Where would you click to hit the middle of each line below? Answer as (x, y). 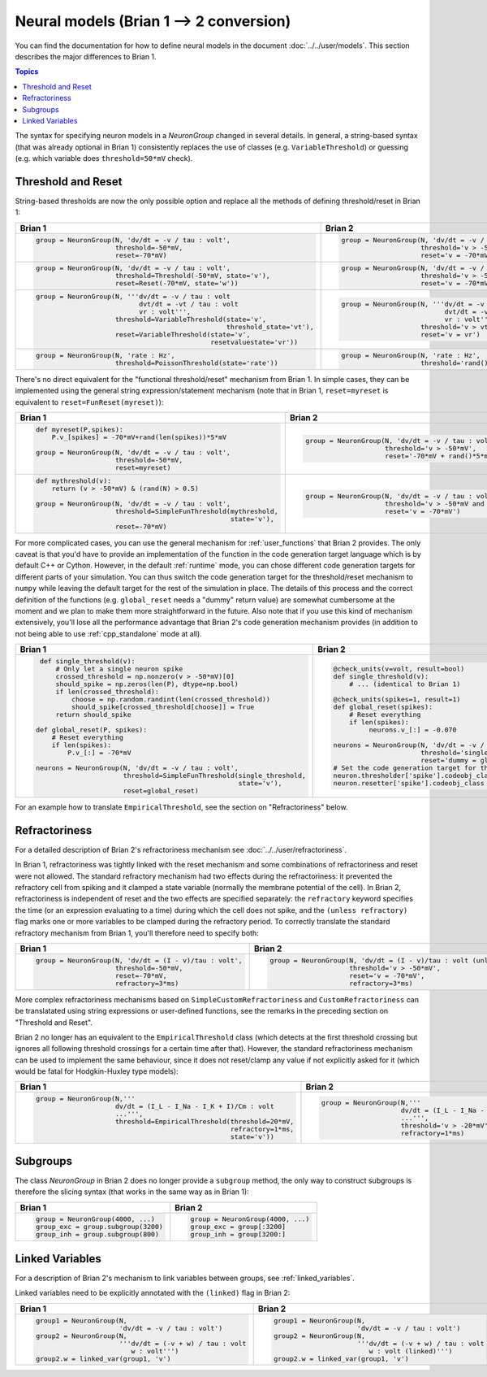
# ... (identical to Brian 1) (405, 684)
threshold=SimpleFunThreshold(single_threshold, (214, 776)
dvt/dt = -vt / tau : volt (189, 304)
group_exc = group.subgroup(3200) (99, 1227)
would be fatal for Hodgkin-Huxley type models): (97, 1071)
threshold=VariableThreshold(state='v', (191, 320)
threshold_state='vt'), (270, 327)
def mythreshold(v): (73, 481)
